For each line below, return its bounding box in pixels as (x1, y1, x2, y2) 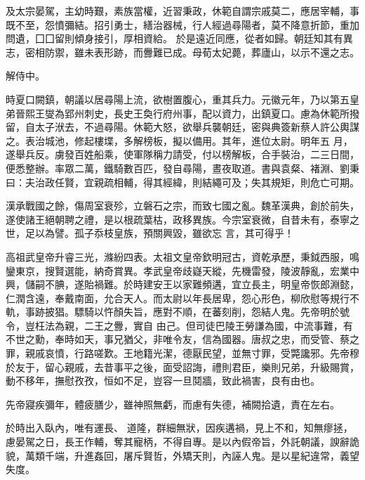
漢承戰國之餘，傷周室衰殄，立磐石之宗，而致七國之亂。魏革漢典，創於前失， (6, 198, 359, 213)
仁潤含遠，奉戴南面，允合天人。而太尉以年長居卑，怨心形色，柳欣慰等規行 (6, 290, 350, 305)
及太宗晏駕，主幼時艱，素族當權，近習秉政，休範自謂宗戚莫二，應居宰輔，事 (6, 4, 359, 18)
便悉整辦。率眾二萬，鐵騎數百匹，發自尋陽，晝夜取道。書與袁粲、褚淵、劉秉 (6, 160, 359, 175)
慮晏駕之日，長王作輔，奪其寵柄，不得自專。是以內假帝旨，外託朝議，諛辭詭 (6, 434, 359, 449)
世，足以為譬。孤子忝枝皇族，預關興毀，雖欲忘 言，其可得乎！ (6, 226, 294, 240)
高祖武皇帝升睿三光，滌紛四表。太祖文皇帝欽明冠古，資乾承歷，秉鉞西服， (6, 249, 350, 264)
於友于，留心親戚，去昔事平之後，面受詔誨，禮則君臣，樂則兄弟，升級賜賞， (6, 359, 359, 374)
